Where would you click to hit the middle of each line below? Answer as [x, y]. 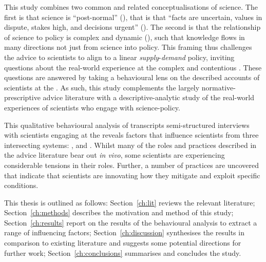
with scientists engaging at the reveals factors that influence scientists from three [131, 135]
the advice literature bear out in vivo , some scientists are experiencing [115, 155]
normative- [218, 87]
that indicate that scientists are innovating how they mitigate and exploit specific [132, 175]
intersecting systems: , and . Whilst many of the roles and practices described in [130, 145]
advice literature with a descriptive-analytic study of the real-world [149, 97]
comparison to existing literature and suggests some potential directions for [123, 243]
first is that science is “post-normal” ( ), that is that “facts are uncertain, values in [133, 17]
